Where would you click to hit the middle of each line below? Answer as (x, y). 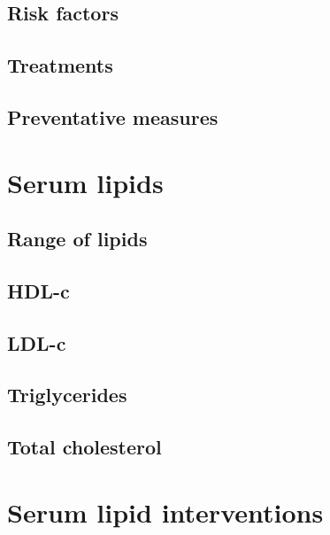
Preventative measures (113, 116)
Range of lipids (77, 239)
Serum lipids (85, 182)
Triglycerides (67, 395)
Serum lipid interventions (165, 512)
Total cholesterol (84, 447)
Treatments (60, 65)
